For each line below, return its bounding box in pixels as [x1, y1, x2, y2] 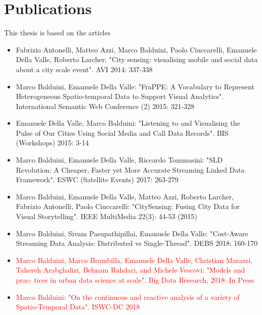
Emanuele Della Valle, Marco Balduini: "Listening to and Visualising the [16, 118, 240, 128]
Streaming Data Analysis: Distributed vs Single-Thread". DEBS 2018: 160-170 [16, 238, 257, 248]
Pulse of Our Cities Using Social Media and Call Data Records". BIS [16, 127, 229, 138]
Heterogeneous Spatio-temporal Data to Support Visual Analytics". [16, 91, 224, 101]
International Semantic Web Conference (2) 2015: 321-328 [16, 100, 194, 111]
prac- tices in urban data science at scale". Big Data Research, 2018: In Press [16, 275, 254, 285]
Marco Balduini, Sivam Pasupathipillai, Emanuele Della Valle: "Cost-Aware [16, 228, 248, 238]
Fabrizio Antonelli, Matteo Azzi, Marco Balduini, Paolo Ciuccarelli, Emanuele [16, 44, 257, 55]
